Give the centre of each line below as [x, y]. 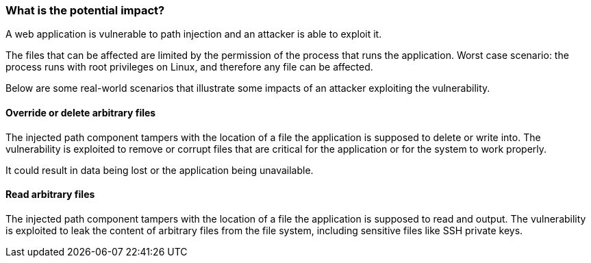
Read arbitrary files [50, 195]
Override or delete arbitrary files [81, 112]
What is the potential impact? [85, 10]
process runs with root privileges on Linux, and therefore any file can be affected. [189, 67]
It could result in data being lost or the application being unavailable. [160, 170]
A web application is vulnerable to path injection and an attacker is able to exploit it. [194, 34]
